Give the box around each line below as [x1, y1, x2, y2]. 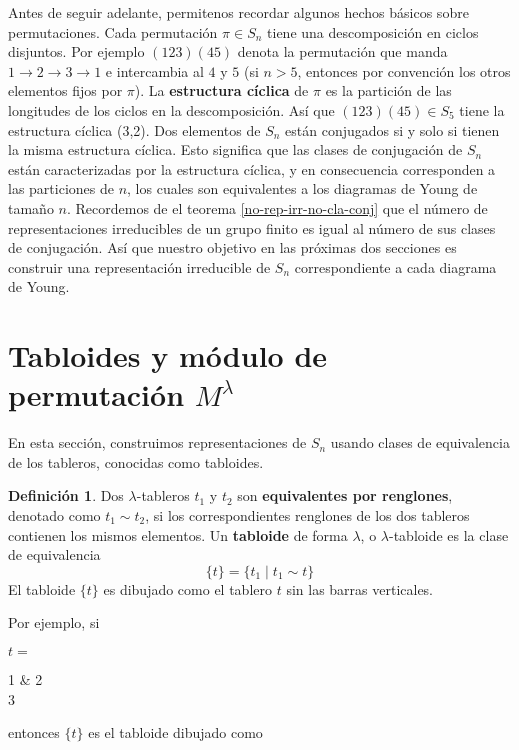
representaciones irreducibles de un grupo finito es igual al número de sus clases [8, 217, 496, 238]
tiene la [459, 99, 505, 120]
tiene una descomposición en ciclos [267, 21, 479, 42]
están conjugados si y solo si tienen [285, 119, 500, 140]
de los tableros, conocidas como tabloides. [8, 451, 264, 472]
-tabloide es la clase [388, 524, 509, 545]
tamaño [8, 197, 54, 218]
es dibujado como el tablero [103, 578, 272, 599]
